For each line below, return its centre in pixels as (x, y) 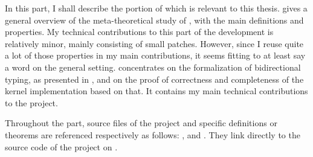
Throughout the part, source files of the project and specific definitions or (141, 123)
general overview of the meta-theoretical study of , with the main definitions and (154, 20)
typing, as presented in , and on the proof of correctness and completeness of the (154, 79)
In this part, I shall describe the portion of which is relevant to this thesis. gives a (156, 8)
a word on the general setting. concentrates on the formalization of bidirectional (153, 67)
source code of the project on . (61, 146)
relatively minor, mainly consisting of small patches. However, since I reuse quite (154, 43)
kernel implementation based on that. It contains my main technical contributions (156, 91)
